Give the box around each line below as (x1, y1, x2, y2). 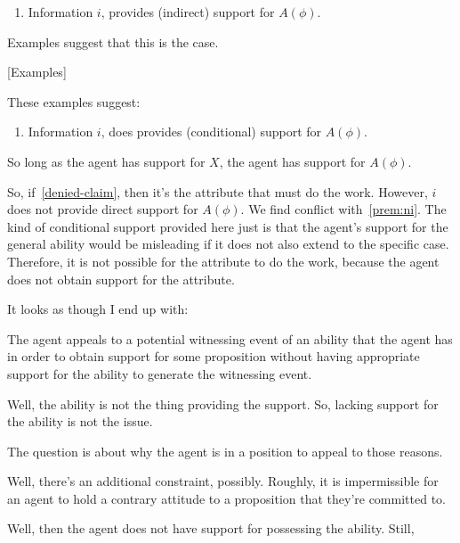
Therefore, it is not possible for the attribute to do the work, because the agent (7, 251, 440, 270)
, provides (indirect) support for (101, 3, 275, 21)
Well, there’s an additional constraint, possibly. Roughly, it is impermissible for (7, 472, 439, 490)
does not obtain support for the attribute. (7, 269, 235, 288)
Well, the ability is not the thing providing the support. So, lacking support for (7, 394, 439, 413)
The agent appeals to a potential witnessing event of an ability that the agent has (7, 329, 453, 348)
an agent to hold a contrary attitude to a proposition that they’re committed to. (7, 489, 446, 507)
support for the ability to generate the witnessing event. (7, 364, 312, 383)
